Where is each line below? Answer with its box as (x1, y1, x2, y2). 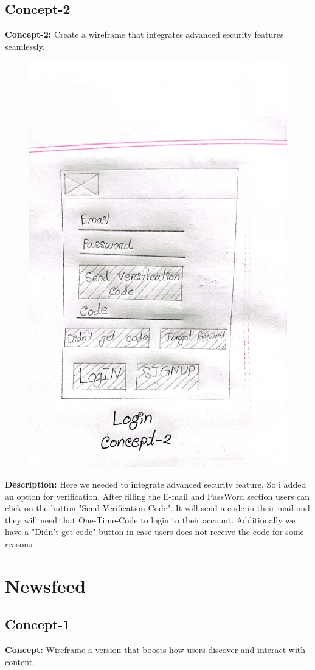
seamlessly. (5, 40, 45, 52)
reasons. (5, 537, 35, 550)
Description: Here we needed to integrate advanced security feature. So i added (5, 477, 306, 490)
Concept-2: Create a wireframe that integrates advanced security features (5, 28, 284, 41)
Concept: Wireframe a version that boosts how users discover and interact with (5, 643, 306, 656)
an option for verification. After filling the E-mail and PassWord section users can (5, 489, 310, 502)
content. (5, 655, 35, 668)
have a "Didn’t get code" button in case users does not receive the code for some (5, 525, 304, 538)
